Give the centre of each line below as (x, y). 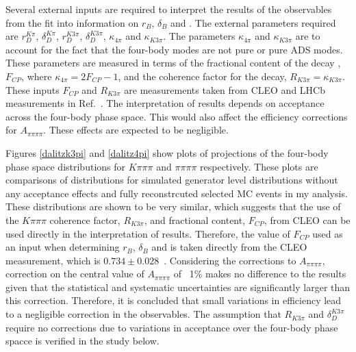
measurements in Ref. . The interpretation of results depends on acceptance (165, 103)
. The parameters (199, 36)
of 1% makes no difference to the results (260, 274)
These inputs (33, 89)
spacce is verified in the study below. (82, 341)
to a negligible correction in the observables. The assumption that (143, 314)
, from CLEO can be (307, 219)
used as (328, 233)
